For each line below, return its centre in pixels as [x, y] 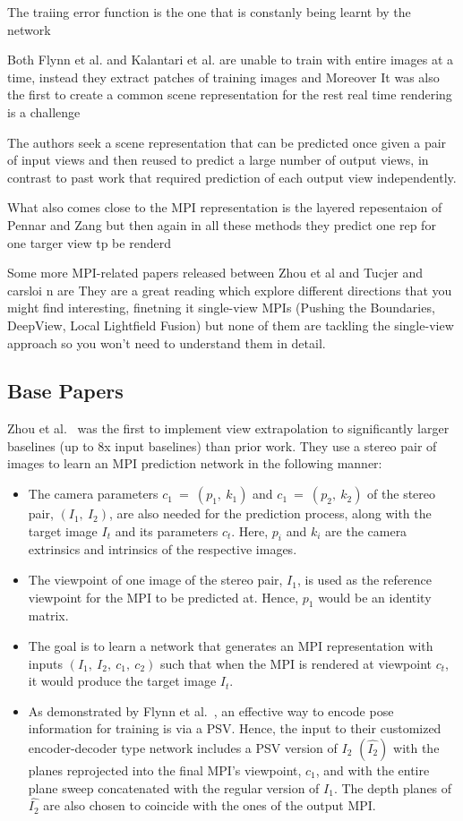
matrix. [48, 616]
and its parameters [167, 530]
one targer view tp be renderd [89, 242]
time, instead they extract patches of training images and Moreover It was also [223, 77]
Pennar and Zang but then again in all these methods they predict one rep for [222, 224]
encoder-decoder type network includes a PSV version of [183, 748]
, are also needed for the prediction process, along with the [270, 513]
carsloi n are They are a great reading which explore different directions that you [230, 290]
